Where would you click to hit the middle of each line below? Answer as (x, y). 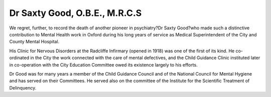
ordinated (19, 58)
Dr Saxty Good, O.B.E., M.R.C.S (76, 13)
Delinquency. (23, 88)
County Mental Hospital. (34, 42)
